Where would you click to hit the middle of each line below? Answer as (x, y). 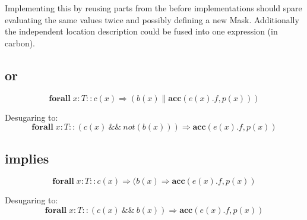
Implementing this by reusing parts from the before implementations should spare (153, 8)
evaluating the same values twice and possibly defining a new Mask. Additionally (152, 19)
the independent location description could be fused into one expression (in (141, 31)
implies (27, 158)
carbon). (20, 43)
